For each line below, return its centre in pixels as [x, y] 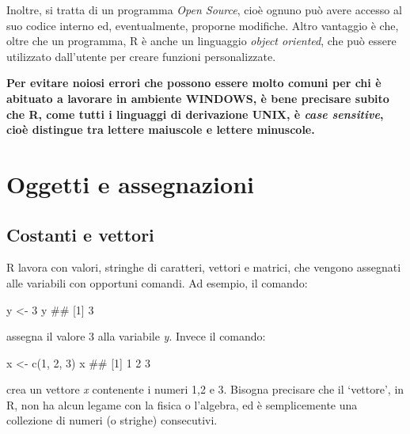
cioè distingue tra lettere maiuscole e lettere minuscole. [161, 129]
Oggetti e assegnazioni [130, 183]
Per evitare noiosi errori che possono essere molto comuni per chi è [194, 83]
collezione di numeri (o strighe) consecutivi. [112, 420]
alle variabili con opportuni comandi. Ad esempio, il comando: [157, 282]
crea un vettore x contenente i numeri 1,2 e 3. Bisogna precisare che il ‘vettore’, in [205, 389]
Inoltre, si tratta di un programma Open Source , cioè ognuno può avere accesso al [204, 10]
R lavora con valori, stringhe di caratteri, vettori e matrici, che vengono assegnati [204, 267]
